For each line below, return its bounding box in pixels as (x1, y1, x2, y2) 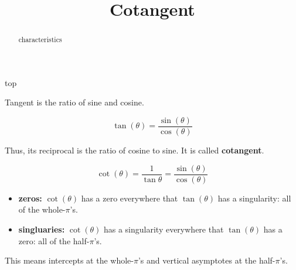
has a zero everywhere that (81, 192, 178, 204)
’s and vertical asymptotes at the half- (138, 254, 275, 266)
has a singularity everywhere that (103, 223, 224, 235)
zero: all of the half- (18, 234, 90, 247)
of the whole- (18, 203, 66, 216)
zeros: (18, 192, 42, 204)
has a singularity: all (217, 192, 291, 204)
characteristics (18, 35, 62, 45)
